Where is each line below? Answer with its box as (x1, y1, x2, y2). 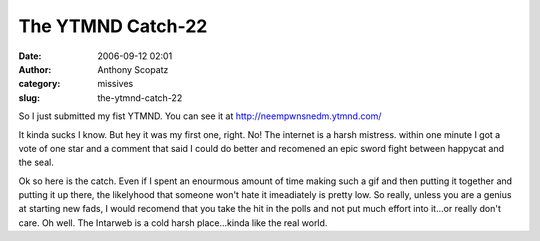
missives (97, 78, 134, 90)
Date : (18, 50, 42, 62)
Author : (18, 63, 52, 75)
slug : (18, 91, 40, 104)
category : (18, 78, 61, 90)
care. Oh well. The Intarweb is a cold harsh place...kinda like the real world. (18, 216, 328, 229)
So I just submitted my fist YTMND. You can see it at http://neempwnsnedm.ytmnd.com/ (18, 110, 382, 122)
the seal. (18, 156, 54, 169)
